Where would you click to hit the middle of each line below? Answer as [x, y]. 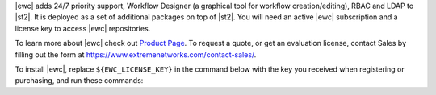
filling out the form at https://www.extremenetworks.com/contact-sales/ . [136, 54]
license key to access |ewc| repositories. [83, 28]
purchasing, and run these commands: [79, 81]
